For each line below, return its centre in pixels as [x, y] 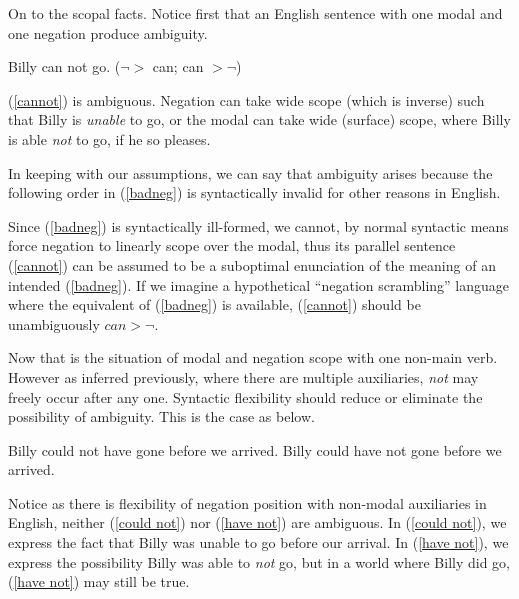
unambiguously [54, 323]
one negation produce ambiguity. [108, 32]
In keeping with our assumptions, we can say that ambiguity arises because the [250, 172]
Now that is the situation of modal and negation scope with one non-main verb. [253, 357]
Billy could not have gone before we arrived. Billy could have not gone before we [255, 449]
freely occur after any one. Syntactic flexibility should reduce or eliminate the [245, 396]
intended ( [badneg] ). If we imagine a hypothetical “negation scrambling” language [259, 284]
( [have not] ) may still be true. [99, 581]
